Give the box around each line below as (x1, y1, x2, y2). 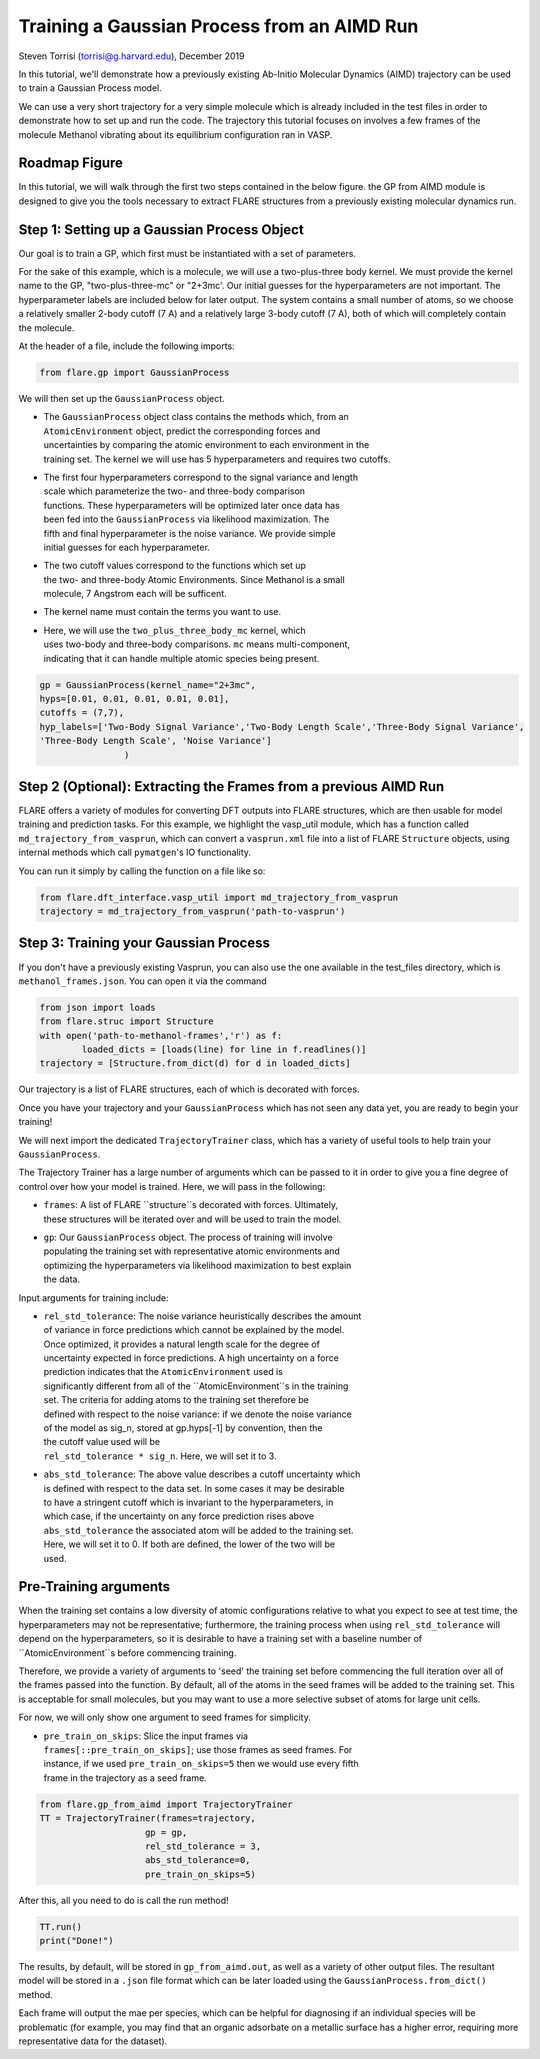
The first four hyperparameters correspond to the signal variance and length (43, 471, 359, 483)
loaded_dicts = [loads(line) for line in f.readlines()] (81, 1044, 367, 1055)
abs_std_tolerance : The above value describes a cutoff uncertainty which (43, 1468, 361, 1480)
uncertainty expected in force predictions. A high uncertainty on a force (43, 1352, 339, 1364)
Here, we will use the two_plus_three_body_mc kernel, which (43, 624, 306, 636)
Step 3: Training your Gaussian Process (18, 935, 270, 952)
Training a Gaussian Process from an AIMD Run (18, 15, 419, 37)
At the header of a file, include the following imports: (18, 340, 235, 352)
